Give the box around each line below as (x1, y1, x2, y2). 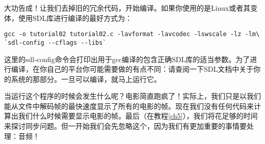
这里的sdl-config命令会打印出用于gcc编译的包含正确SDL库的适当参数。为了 (4, 53, 250, 64)
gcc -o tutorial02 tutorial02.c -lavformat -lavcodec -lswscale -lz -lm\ (4, 31, 260, 38)
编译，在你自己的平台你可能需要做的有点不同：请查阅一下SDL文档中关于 (11, 64, 254, 74)
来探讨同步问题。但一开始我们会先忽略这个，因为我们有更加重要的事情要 (4, 121, 247, 131)
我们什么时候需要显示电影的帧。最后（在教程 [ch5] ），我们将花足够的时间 (18, 110, 258, 121)
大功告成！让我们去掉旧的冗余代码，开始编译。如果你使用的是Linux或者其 (4, 3, 251, 13)
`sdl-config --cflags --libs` (4, 39, 107, 46)
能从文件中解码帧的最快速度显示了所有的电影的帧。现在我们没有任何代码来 (4, 100, 254, 111)
